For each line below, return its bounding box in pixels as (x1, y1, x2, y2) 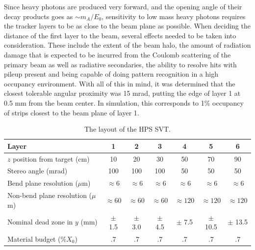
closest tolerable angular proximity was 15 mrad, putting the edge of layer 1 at (4, 88, 241, 98)
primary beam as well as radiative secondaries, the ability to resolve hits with (4, 59, 237, 69)
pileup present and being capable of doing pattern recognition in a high (4, 69, 218, 79)
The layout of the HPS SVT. (84, 124, 171, 134)
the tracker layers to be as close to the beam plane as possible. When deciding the (4, 21, 251, 31)
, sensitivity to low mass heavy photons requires (102, 11, 246, 21)
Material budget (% (7, 233, 67, 244)
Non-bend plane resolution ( (7, 190, 92, 200)
